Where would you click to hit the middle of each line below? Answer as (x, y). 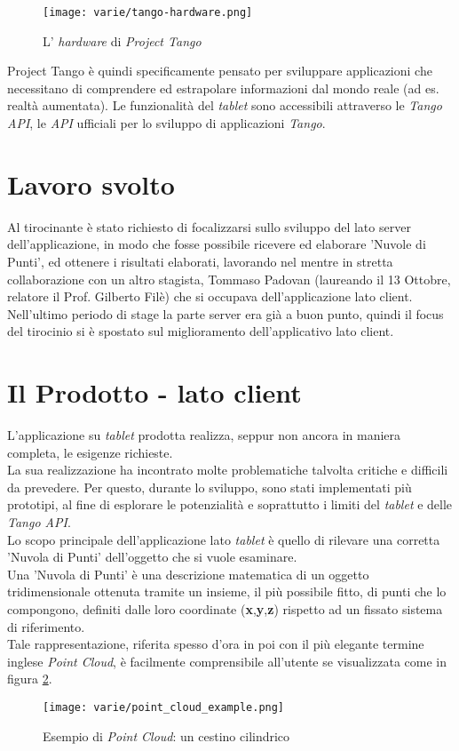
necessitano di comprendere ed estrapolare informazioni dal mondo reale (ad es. (223, 88)
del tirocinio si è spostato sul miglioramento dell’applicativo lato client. (201, 331)
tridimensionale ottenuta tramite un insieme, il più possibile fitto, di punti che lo (227, 591)
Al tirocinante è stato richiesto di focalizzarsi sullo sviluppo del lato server (209, 226)
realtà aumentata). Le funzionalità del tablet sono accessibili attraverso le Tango (225, 105)
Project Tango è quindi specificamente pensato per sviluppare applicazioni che (220, 71)
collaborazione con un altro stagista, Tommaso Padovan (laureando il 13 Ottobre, (229, 279)
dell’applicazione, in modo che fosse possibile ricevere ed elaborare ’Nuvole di (217, 244)
